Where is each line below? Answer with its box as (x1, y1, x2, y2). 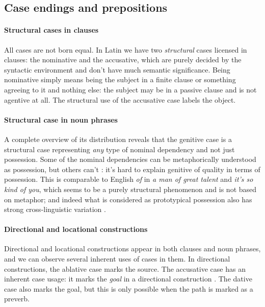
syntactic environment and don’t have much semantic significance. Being (4, 64, 230, 75)
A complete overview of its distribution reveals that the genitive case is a (4, 133, 232, 144)
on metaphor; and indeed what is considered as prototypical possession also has (4, 194, 252, 204)
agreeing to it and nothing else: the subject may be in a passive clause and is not (4, 84, 257, 95)
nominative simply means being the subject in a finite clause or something (4, 74, 236, 85)
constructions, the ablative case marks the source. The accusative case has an (4, 263, 246, 274)
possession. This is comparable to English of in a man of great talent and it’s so (4, 174, 253, 184)
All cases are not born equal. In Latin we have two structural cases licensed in (4, 44, 247, 55)
